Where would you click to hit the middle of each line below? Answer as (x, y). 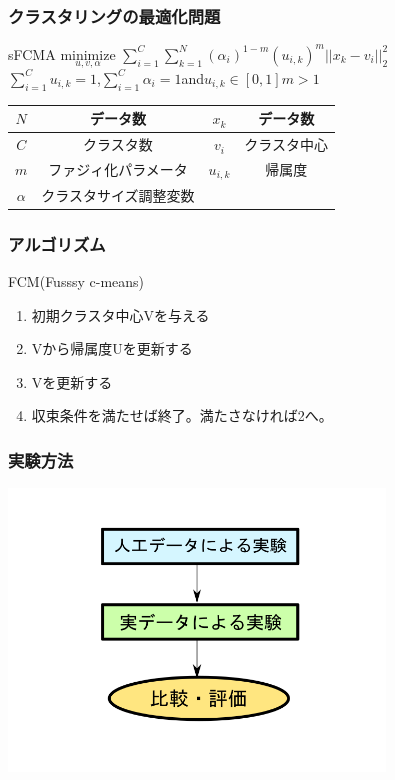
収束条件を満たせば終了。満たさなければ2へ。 (182, 415)
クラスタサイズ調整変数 (118, 194)
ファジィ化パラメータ (118, 169)
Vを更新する (72, 381)
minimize (88, 55)
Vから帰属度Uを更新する (112, 348)
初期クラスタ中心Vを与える (120, 314)
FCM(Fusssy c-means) (76, 280)
